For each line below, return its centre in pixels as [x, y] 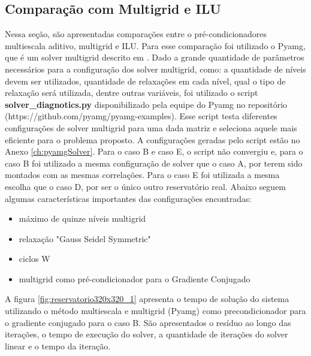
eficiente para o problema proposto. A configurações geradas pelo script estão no [153, 139]
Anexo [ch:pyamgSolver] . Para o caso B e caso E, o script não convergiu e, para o [154, 151]
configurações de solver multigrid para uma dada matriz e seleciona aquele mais [151, 127]
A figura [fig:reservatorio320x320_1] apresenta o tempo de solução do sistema [147, 299]
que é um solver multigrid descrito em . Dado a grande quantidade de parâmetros [155, 57]
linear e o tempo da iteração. [58, 346]
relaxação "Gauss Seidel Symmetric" [85, 238]
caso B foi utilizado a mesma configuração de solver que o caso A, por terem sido [154, 163]
